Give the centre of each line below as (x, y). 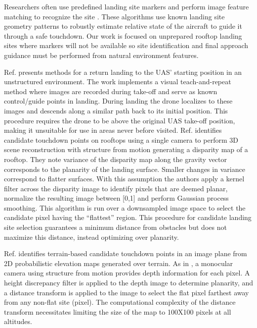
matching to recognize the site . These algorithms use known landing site (114, 16)
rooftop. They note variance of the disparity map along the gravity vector (116, 159)
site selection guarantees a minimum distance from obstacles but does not (115, 227)
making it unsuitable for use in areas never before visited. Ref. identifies (113, 130)
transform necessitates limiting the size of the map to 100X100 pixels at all (118, 311)
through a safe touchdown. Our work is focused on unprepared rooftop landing (123, 35)
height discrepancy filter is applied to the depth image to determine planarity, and (128, 283)
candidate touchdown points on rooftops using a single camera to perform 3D (121, 139)
